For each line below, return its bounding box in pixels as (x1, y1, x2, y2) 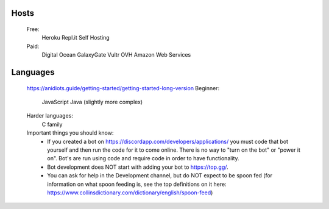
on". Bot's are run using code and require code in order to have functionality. (47, 155, 240, 162)
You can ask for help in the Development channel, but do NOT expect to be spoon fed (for (47, 172, 273, 179)
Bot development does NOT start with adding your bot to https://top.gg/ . (47, 163, 228, 171)
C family (41, 121, 63, 128)
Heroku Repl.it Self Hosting (41, 34, 110, 41)
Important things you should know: (26, 129, 114, 136)
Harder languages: (26, 112, 73, 119)
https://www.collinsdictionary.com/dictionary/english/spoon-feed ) (47, 189, 213, 196)
